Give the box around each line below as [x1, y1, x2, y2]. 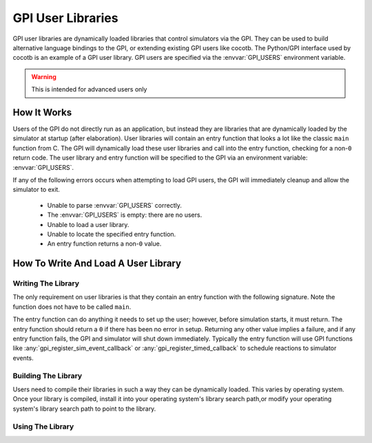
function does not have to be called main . [12, 303, 132, 311]
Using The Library [12, 422, 74, 431]
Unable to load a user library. [47, 220, 130, 228]
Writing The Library [12, 279, 79, 288]
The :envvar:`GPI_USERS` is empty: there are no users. [47, 210, 203, 219]
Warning [31, 72, 56, 80]
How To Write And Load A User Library [12, 258, 182, 270]
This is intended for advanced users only [31, 85, 147, 94]
